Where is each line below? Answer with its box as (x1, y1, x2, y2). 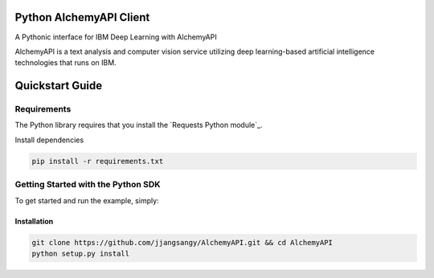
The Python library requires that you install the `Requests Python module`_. (14, 121, 263, 130)
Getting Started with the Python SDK (14, 179, 161, 190)
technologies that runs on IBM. (14, 58, 117, 67)
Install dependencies (14, 135, 84, 145)
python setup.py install (31, 249, 130, 258)
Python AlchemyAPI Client (14, 10, 150, 24)
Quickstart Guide (14, 79, 103, 92)
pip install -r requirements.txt (31, 157, 164, 166)
